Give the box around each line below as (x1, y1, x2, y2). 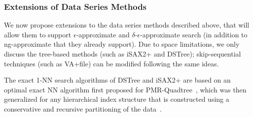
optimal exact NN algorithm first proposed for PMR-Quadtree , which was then (4, 84, 247, 94)
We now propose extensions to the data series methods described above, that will (4, 20, 250, 30)
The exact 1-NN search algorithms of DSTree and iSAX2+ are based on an (4, 75, 231, 85)
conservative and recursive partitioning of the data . (4, 103, 162, 114)
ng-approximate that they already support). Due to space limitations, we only (4, 39, 240, 49)
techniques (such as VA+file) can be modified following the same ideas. (4, 58, 219, 68)
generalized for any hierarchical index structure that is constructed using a (4, 94, 229, 104)
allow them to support (4, 29, 72, 39)
